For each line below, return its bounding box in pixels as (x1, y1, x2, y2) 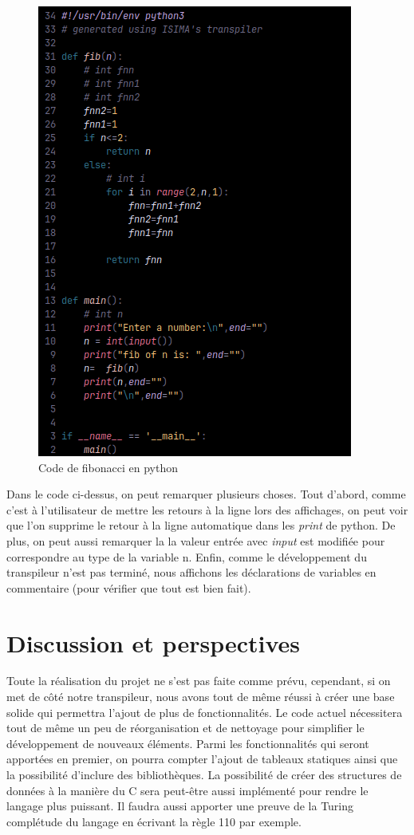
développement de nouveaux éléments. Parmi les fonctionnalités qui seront (6, 735, 369, 751)
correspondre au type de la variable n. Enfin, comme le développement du (6, 548, 367, 565)
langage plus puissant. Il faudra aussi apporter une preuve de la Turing (6, 798, 354, 814)
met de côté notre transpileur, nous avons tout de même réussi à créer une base (6, 688, 395, 705)
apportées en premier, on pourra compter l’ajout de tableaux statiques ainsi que (6, 750, 398, 767)
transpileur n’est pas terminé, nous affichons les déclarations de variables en (6, 564, 377, 581)
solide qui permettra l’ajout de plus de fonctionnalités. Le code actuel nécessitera (6, 703, 403, 720)
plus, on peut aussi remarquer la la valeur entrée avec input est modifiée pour (6, 532, 385, 549)
